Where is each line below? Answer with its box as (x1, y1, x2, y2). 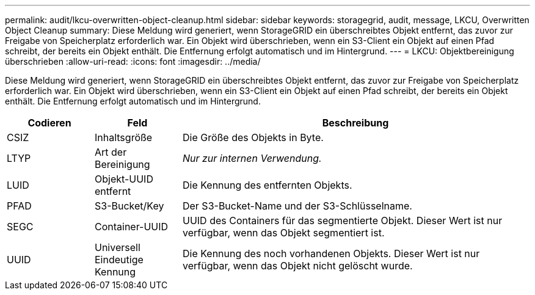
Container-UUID (94, 220, 169, 233)
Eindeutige (94, 253, 144, 266)
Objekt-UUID (94, 173, 153, 185)
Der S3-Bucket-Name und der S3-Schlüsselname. (182, 200, 412, 212)
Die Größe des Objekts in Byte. (182, 131, 324, 144)
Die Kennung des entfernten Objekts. (182, 179, 352, 191)
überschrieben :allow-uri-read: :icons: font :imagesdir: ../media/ (5, 56, 261, 67)
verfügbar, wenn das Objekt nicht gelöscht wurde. (182, 260, 413, 272)
